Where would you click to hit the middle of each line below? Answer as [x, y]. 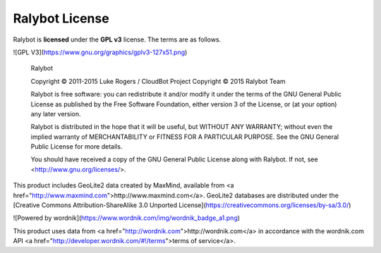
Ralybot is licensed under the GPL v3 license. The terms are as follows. [117, 39]
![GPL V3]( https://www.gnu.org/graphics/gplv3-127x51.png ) [100, 52]
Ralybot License [61, 18]
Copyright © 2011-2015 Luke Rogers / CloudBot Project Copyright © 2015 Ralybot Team [158, 81]
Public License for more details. [77, 147]
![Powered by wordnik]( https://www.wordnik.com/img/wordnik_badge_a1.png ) [126, 218]
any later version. [56, 113]
